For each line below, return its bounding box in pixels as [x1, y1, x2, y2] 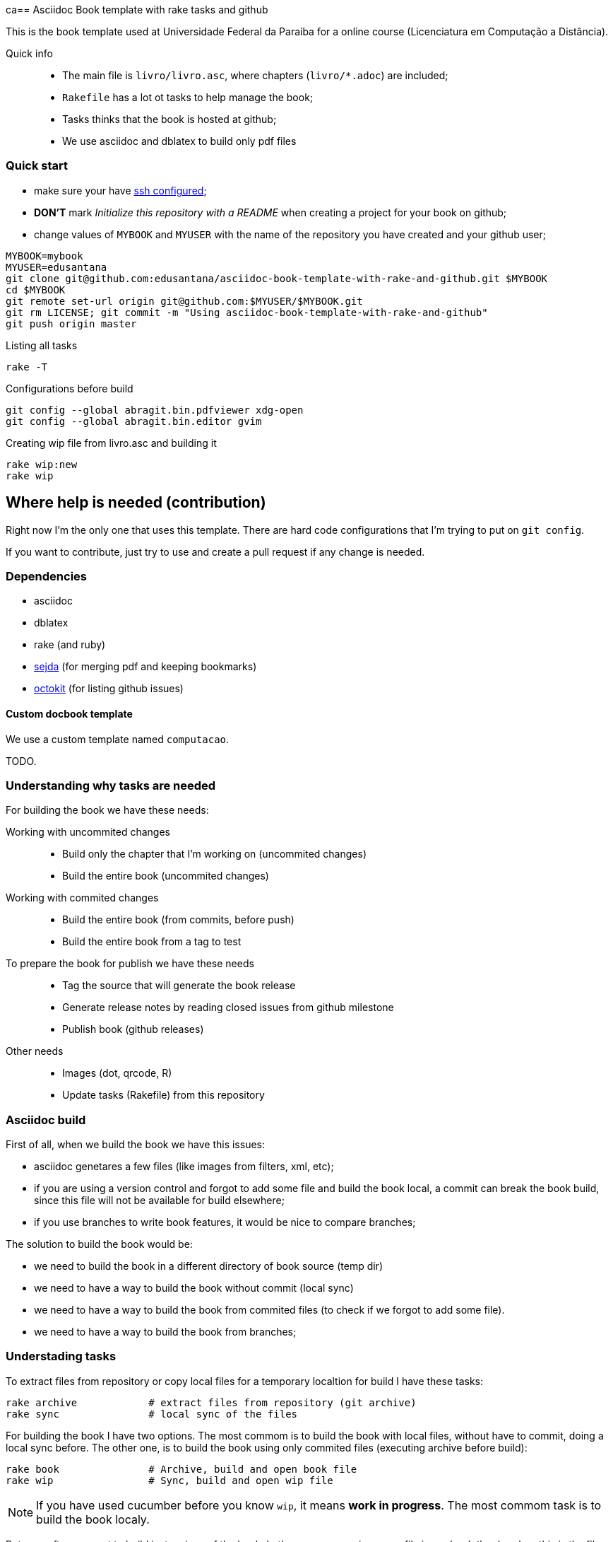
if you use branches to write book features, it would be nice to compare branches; [34, 1216, 416, 1229]
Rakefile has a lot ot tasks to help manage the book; [62, 91, 314, 103]
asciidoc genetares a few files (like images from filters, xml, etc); [34, 1160, 334, 1173]
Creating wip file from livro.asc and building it [6, 436, 217, 449]
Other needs [6, 1045, 64, 1058]
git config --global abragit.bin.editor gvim [6, 415, 262, 427]
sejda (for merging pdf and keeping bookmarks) [34, 660, 257, 673]
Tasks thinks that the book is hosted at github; [62, 113, 277, 125]
